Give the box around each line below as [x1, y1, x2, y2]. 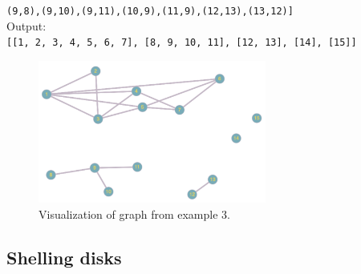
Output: [6, 17, 47, 34]
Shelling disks [6, 244, 122, 269]
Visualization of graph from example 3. [39, 205, 230, 222]
